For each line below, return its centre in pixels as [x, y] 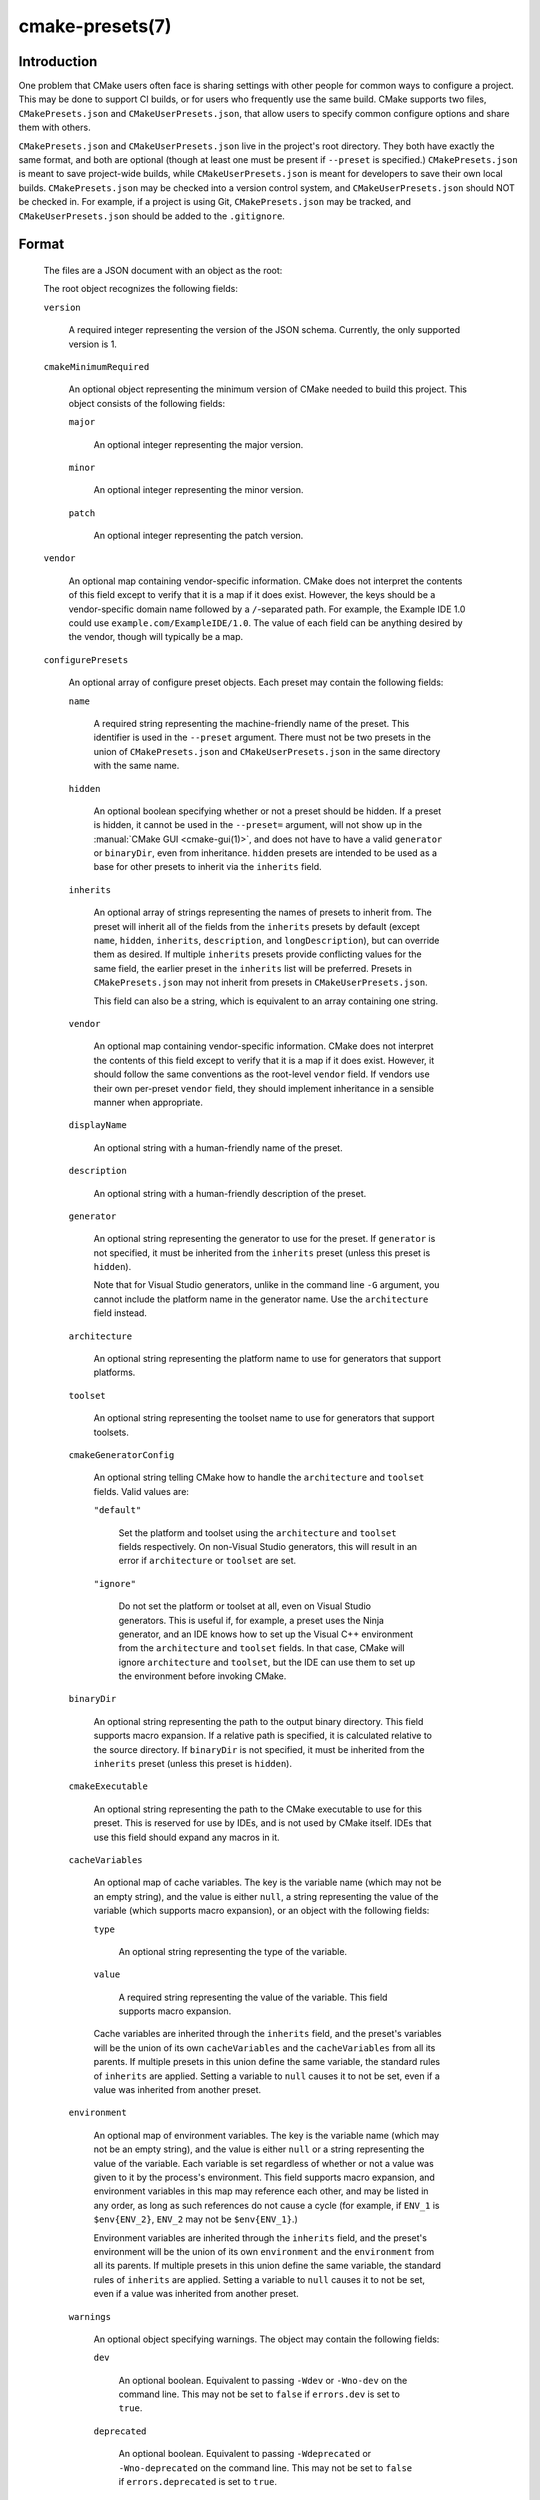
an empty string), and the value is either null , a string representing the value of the [266, 1896]
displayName [97, 1125]
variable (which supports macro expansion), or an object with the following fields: [261, 1911]
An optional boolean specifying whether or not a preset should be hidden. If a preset [267, 811]
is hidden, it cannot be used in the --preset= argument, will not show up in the [258, 825]
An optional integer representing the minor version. [198, 490]
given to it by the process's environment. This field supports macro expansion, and [264, 2177]
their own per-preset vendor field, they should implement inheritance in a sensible [264, 1088]
